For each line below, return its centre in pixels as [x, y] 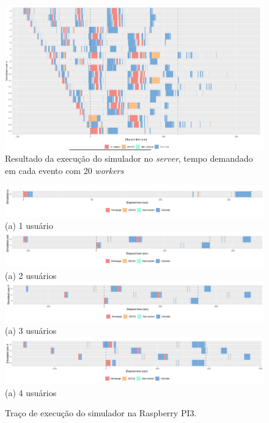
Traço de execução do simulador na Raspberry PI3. [101, 413]
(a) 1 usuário [29, 226]
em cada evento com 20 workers [64, 170]
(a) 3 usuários [31, 330]
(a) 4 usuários [31, 392]
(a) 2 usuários [31, 275]
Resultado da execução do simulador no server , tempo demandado [129, 158]
